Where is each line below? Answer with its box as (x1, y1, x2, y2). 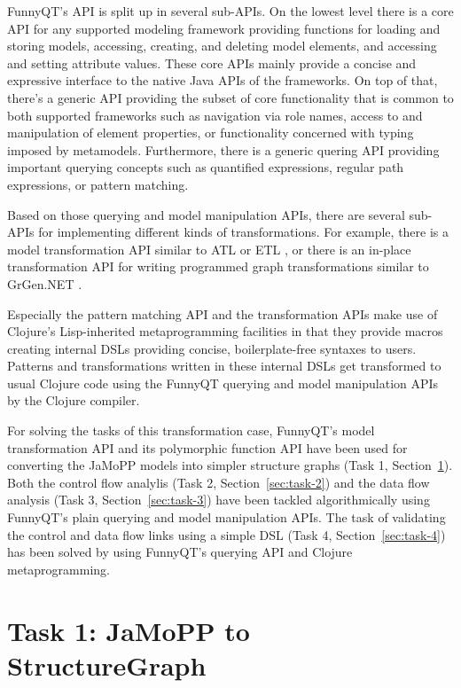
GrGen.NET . (7, 274, 82, 293)
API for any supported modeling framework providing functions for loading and (7, 19, 441, 37)
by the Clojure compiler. (7, 391, 140, 410)
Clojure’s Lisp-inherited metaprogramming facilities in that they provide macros (7, 322, 443, 340)
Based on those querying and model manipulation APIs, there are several (7, 205, 405, 223)
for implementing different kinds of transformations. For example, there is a (38, 223, 449, 241)
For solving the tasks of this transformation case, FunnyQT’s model (7, 421, 375, 440)
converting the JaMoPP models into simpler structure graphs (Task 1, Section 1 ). (7, 456, 453, 474)
